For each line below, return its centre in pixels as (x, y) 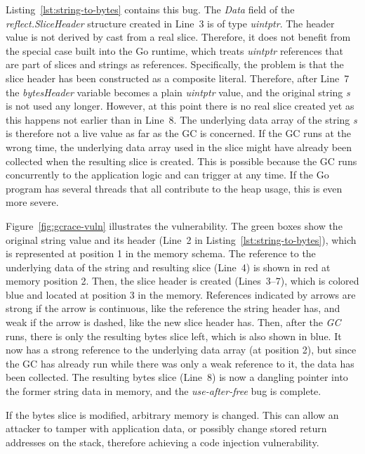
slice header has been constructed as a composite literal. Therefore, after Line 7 (178, 78)
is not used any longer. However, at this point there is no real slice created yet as (180, 106)
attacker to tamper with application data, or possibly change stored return (166, 428)
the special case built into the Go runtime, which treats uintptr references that (174, 50)
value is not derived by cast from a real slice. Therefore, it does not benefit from (178, 37)
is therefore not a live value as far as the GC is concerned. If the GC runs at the (178, 133)
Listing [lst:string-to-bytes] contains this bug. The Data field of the (150, 9)
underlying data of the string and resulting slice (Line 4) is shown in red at (168, 267)
